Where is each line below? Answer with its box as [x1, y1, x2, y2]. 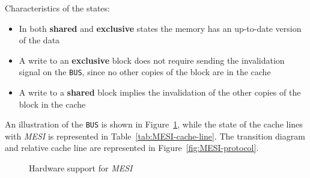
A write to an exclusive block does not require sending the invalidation [19, 54, 285, 66]
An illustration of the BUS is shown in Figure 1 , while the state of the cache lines [5, 118, 303, 130]
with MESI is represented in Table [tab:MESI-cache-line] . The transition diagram [5, 129, 305, 142]
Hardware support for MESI [29, 162, 133, 174]
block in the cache [19, 97, 86, 110]
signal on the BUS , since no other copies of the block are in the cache [19, 66, 271, 78]
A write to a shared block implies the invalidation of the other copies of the [19, 86, 301, 99]
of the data [19, 34, 60, 46]
